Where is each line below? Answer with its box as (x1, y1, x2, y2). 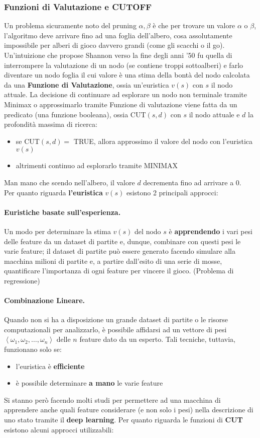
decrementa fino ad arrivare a (143, 177, 234, 187)
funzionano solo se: (4, 344, 62, 354)
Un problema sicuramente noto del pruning (4, 20, 137, 31)
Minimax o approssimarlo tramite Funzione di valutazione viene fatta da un (4, 99, 237, 109)
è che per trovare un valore (153, 20, 235, 31)
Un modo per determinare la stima (4, 226, 111, 236)
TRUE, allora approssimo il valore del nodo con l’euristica (73, 135, 253, 146)
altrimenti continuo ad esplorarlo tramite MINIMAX (16, 160, 178, 171)
